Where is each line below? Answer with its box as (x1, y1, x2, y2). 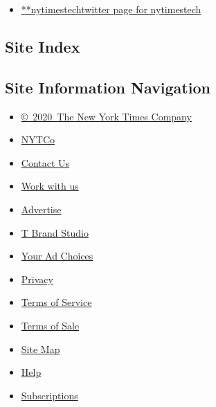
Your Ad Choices (21, 248, 93, 263)
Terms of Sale (21, 318, 80, 332)
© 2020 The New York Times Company (21, 109, 192, 123)
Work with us (21, 179, 79, 193)
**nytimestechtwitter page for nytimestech (21, 2, 201, 16)
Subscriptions (21, 388, 78, 402)
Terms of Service (21, 295, 92, 309)
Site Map (21, 341, 60, 356)
